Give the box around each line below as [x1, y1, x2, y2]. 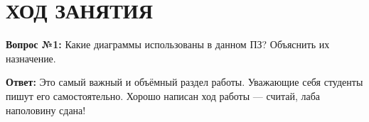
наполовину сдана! [6, 102, 86, 117]
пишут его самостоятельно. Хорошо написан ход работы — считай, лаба [6, 88, 321, 103]
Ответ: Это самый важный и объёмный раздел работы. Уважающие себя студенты [6, 74, 363, 89]
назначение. [6, 50, 56, 65]
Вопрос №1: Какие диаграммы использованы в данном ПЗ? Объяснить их [6, 37, 330, 52]
